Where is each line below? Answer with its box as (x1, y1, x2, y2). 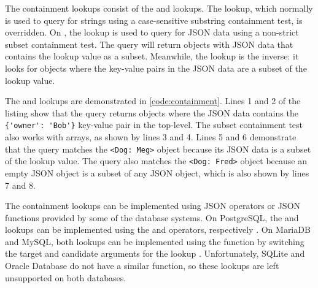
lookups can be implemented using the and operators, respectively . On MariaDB (5, 223, 311, 236)
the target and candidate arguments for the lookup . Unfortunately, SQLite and (5, 247, 305, 260)
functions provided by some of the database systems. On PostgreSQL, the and (5, 211, 299, 224)
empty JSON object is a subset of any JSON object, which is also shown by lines (5, 166, 309, 179)
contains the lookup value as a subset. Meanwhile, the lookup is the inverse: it (5, 50, 299, 63)
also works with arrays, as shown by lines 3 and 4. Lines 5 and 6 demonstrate (5, 131, 297, 143)
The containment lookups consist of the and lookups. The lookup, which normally (5, 2, 313, 14)
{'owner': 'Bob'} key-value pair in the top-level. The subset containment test (5, 118, 303, 131)
